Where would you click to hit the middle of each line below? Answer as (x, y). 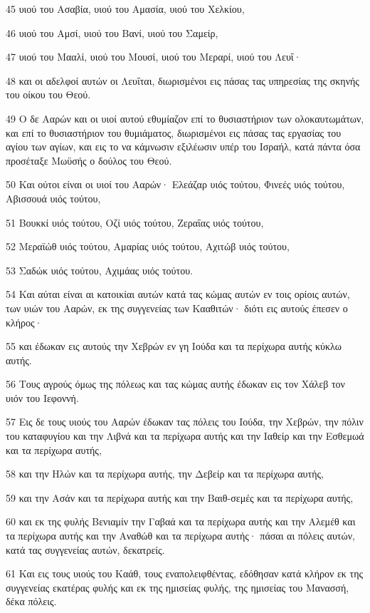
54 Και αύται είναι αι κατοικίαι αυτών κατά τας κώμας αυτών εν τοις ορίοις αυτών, (178, 294)
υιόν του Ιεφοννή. (42, 397)
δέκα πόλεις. (31, 601)
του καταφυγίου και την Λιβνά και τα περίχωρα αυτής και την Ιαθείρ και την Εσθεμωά (185, 436)
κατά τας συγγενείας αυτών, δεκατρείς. (85, 549)
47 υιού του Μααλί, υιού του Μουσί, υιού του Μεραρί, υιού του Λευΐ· (154, 57)
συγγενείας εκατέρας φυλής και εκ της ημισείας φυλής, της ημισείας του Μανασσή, (178, 587)
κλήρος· (24, 322)
